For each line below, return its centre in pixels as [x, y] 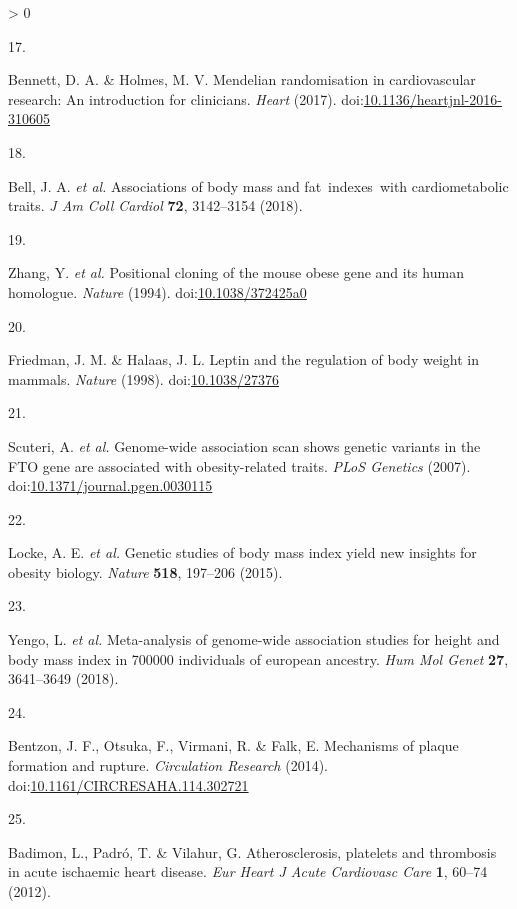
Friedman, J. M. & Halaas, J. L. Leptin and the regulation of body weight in [243, 359]
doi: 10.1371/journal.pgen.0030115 [110, 485]
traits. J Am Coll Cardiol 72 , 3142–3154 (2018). [155, 205]
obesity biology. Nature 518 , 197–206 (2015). [145, 571]
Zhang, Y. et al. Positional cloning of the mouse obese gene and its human [236, 272]
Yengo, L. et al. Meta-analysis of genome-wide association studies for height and [254, 639]
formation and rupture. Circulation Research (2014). [168, 765]
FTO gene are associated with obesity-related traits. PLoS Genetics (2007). [239, 465]
